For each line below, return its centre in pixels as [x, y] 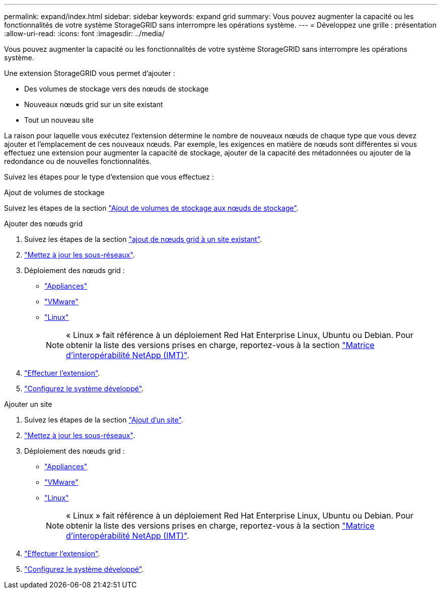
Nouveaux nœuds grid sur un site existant [94, 104]
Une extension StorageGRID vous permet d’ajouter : [90, 73]
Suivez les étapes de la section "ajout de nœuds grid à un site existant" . [143, 239]
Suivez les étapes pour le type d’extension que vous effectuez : [109, 177]
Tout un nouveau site [59, 120]
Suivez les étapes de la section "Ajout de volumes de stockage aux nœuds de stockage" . [151, 208]
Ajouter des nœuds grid [43, 224]
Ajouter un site [28, 404]
